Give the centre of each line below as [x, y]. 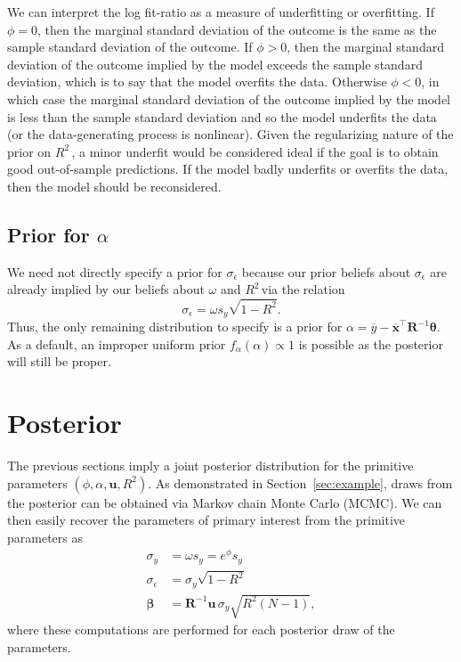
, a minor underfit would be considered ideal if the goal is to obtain [255, 151]
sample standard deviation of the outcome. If [130, 47]
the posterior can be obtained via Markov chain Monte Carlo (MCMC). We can [225, 502]
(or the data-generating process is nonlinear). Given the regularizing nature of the [230, 134]
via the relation [303, 289]
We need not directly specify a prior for [115, 271]
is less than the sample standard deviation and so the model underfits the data [222, 116]
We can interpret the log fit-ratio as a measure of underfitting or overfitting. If [221, 12]
